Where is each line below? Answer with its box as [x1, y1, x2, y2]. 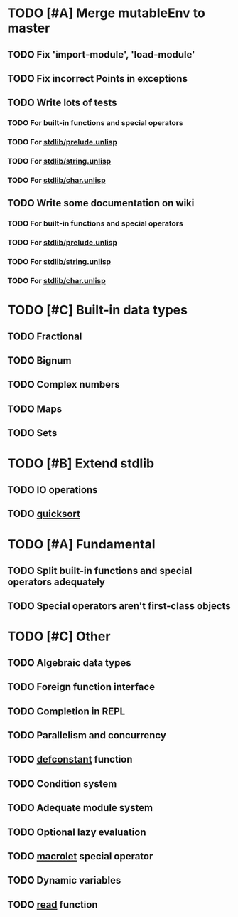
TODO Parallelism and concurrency [7, 729, 167, 741]
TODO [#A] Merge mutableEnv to [7, 5, 206, 21]
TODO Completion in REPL [7, 705, 126, 717]
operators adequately [7, 576, 105, 588]
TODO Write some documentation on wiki [7, 197, 195, 209]
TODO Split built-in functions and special [7, 564, 193, 577]
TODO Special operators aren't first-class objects [7, 600, 231, 613]
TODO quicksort [7, 508, 80, 520]
